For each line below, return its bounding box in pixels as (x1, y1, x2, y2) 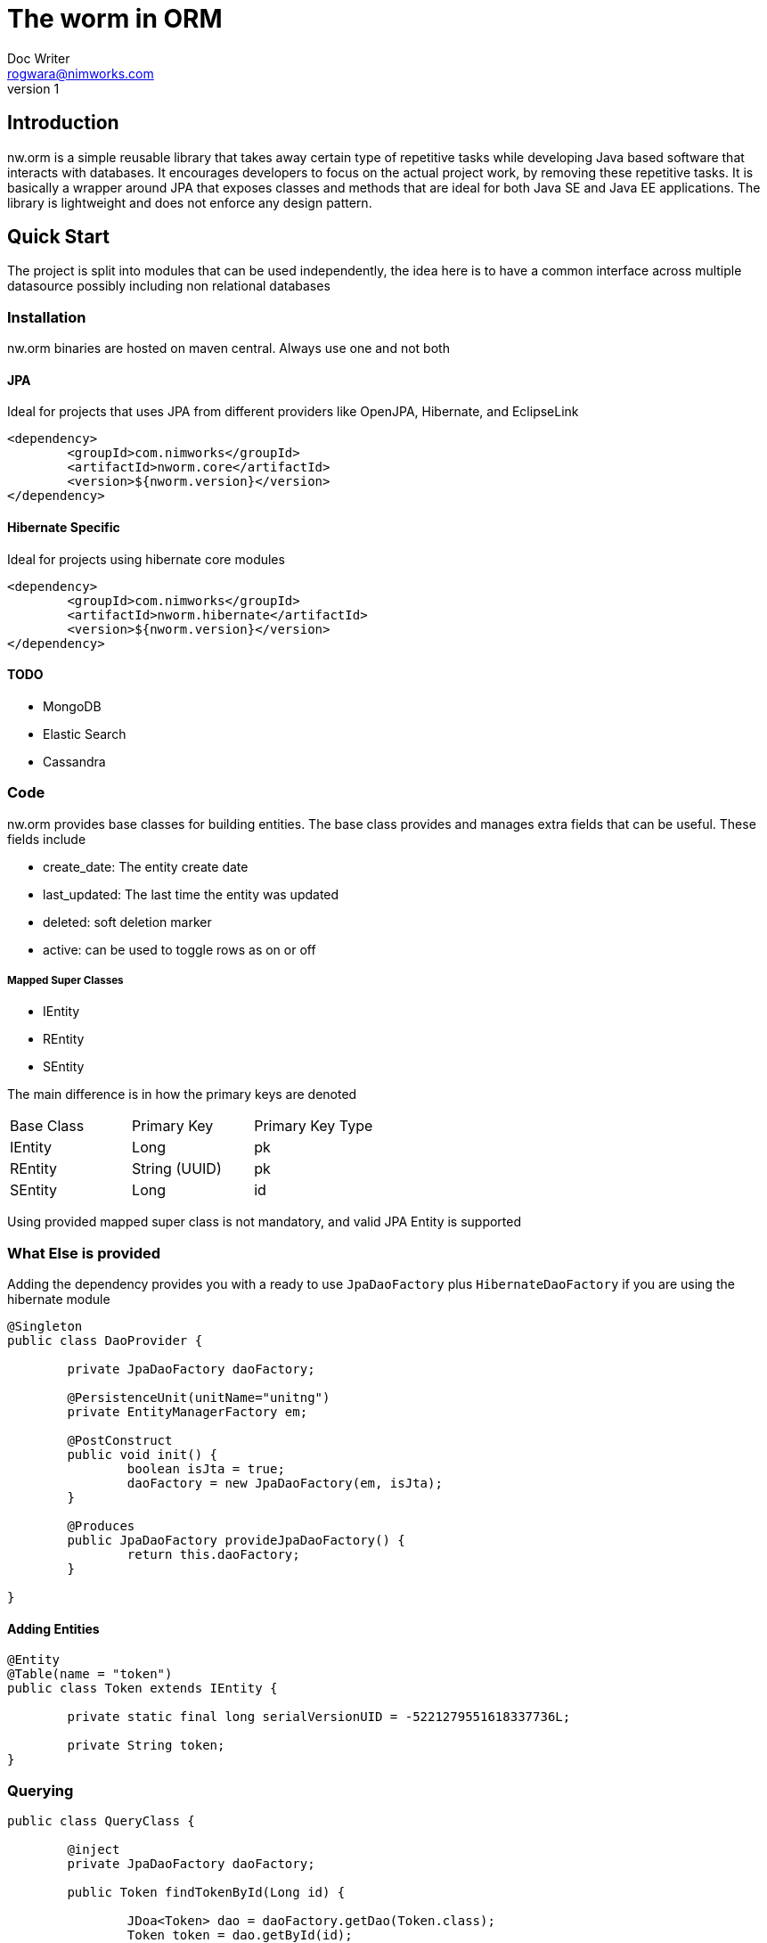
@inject (67, 1842, 120, 1857)
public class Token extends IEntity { (7, 1681, 278, 1696)
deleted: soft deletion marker (43, 914, 212, 930)
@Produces (67, 1519, 135, 1534)
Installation (7, 307, 86, 326)
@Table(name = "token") (7, 1667, 173, 1682)
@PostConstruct (67, 1433, 173, 1448)
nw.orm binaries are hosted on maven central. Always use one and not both (7, 340, 450, 357)
